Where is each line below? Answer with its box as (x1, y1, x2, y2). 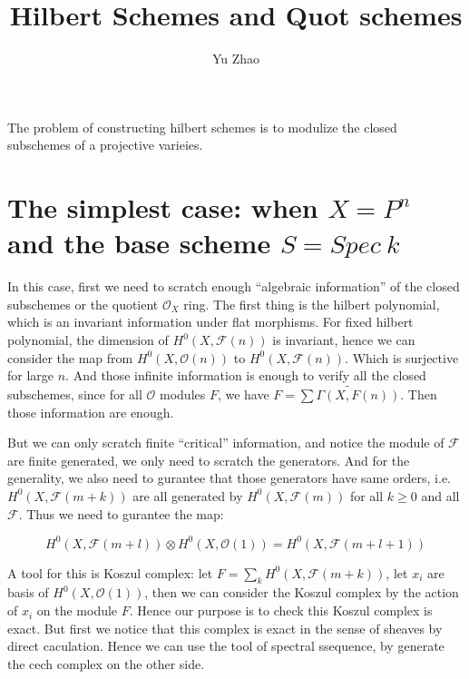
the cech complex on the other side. (7, 654, 205, 673)
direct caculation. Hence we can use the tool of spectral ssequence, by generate (7, 636, 445, 655)
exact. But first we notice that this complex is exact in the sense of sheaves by (7, 618, 443, 637)
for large (7, 366, 54, 385)
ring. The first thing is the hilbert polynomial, (183, 294, 440, 313)
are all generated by (132, 486, 243, 505)
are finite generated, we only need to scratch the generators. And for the (7, 450, 410, 469)
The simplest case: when (7, 189, 318, 226)
